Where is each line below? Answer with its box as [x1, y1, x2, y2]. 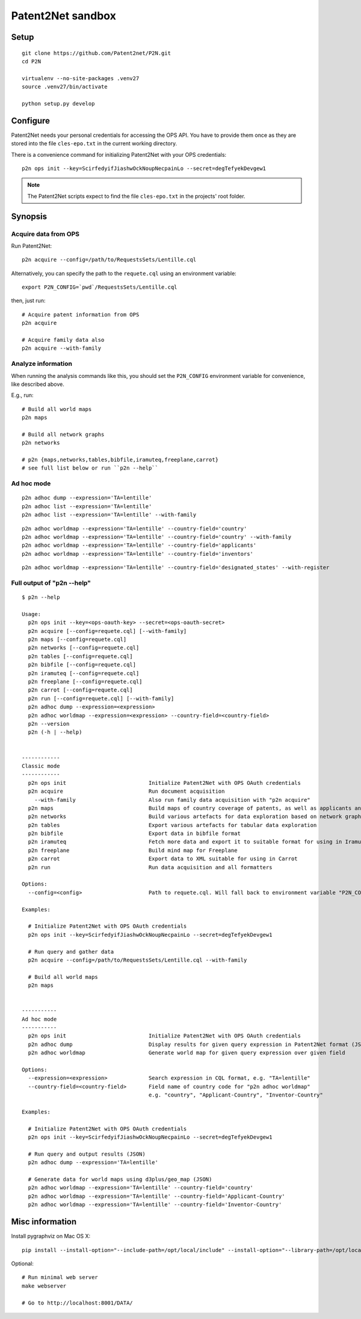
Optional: [11, 1260, 34, 1267]
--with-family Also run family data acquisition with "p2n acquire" [34, 796, 311, 803]
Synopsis [11, 211, 48, 221]
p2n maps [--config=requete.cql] [28, 636, 127, 643]
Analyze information [11, 359, 72, 368]
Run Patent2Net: [11, 242, 52, 250]
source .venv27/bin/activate [22, 83, 108, 90]
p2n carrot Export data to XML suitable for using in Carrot [28, 855, 298, 862]
